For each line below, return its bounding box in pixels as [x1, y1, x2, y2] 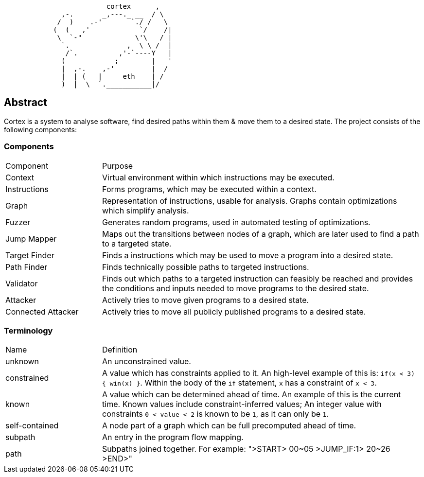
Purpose [102, 160, 133, 171]
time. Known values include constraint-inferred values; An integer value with [102, 399, 382, 409]
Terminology [4, 325, 53, 336]
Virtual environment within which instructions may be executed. [102, 172, 335, 182]
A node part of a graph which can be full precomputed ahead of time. [102, 421, 356, 431]
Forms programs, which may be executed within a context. [102, 184, 317, 194]
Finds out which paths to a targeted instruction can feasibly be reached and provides [102, 273, 413, 283]
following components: [4, 125, 77, 134]
